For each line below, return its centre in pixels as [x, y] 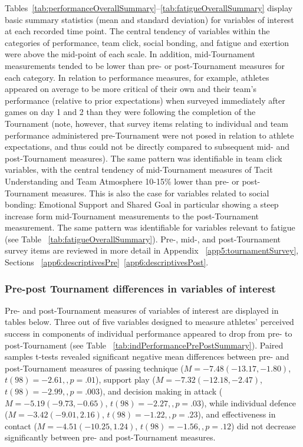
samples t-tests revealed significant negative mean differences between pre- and [147, 356]
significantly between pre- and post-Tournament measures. [110, 437]
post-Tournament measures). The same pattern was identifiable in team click [144, 158]
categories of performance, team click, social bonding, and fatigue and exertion [147, 42]
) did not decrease [263, 425]
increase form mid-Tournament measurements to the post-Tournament [132, 216]
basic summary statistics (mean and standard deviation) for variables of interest [149, 19]
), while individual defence [249, 402]
